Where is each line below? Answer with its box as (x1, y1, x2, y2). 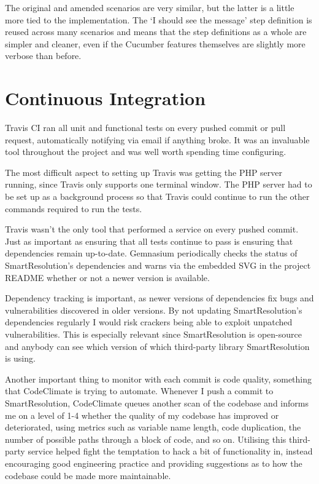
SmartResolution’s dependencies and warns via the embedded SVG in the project (5, 259, 311, 272)
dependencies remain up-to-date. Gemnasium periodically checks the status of (5, 247, 298, 260)
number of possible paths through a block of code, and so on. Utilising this (5, 432, 286, 445)
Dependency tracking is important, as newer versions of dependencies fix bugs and (5, 292, 314, 304)
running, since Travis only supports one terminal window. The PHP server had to (5, 178, 312, 191)
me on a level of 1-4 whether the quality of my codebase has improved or (5, 408, 279, 421)
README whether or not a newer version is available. (5, 271, 210, 284)
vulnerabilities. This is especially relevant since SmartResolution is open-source (5, 328, 302, 340)
